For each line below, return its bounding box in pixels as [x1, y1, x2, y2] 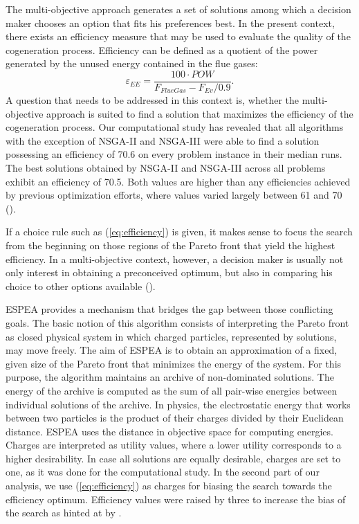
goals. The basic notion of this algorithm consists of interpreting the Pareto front [6, 315, 349, 329]
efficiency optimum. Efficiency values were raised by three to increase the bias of [6, 491, 346, 506]
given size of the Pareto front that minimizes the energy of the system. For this [6, 356, 342, 370]
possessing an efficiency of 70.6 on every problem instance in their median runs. [6, 147, 342, 161]
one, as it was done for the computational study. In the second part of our [6, 464, 320, 479]
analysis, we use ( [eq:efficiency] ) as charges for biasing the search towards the [6, 478, 332, 493]
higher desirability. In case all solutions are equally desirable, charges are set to [6, 451, 341, 465]
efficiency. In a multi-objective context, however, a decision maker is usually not [6, 251, 344, 266]
